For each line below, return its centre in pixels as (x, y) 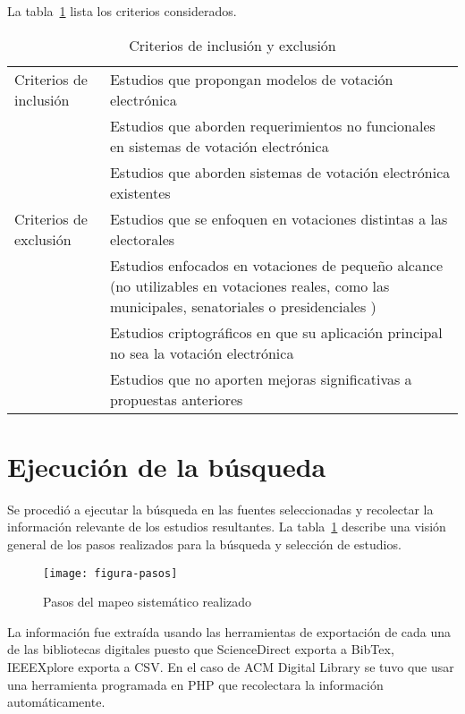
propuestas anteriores (176, 399)
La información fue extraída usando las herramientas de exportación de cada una (229, 631)
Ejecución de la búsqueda (167, 466)
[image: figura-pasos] (110, 573)
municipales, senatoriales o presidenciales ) (243, 306)
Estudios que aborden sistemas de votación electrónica (280, 172)
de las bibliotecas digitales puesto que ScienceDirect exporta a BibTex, (201, 649)
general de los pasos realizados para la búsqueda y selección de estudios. (204, 544)
